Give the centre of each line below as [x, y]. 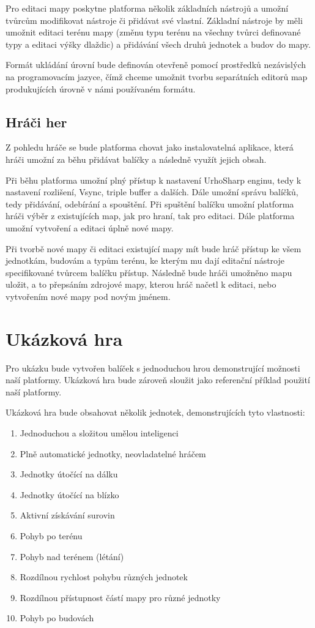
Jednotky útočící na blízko [69, 494]
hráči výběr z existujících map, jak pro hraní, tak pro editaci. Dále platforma [150, 216]
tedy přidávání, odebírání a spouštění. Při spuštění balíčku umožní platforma [150, 204]
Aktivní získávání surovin [67, 515]
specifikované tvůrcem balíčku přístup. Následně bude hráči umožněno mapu [149, 272]
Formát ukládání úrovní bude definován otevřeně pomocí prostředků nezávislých [156, 65]
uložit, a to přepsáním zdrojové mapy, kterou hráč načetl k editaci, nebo [141, 284]
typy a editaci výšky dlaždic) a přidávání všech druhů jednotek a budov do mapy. [158, 44]
